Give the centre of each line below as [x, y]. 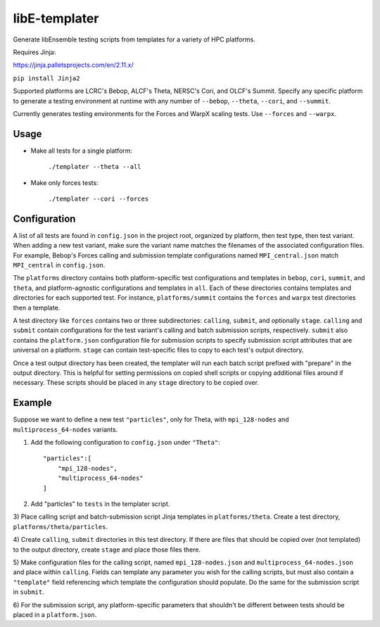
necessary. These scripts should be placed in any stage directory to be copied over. [136, 383]
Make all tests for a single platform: [82, 151]
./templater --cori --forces [99, 198]
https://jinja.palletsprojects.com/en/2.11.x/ [73, 65]
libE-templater [56, 18]
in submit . [29, 592]
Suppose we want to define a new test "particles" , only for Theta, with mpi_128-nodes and [151, 419]
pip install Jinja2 [46, 78]
